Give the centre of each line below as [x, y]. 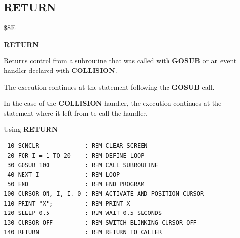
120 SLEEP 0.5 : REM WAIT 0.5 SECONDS [83, 213]
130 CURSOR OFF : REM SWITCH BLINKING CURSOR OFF [100, 223]
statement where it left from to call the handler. [76, 112]
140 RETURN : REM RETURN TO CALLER [83, 232]
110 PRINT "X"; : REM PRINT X [67, 203]
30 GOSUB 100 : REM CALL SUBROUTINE [83, 165]
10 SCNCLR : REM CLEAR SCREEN [78, 146]
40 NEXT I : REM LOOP [64, 175]
